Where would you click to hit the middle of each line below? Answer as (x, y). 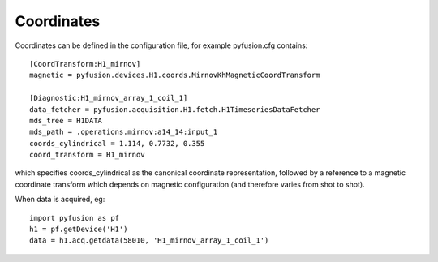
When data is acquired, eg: (60, 200)
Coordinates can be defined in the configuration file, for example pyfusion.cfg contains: (161, 45)
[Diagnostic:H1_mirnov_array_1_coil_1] (109, 98)
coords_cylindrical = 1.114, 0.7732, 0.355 (117, 143)
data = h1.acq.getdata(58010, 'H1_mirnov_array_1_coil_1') (149, 241)
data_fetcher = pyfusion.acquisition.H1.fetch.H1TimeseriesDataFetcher (175, 109)
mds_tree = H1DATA (66, 120)
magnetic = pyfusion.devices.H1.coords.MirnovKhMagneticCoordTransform (175, 75)
